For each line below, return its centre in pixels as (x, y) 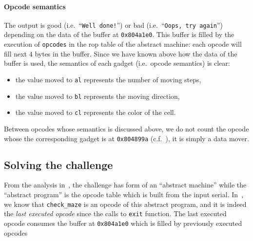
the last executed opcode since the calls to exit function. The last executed (115, 213)
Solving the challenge (58, 164)
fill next (16, 53)
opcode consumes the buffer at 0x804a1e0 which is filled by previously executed (123, 223)
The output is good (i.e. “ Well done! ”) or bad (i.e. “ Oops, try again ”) (114, 25)
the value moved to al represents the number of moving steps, (108, 79)
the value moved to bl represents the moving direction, (97, 96)
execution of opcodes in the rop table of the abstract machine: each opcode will (123, 44)
